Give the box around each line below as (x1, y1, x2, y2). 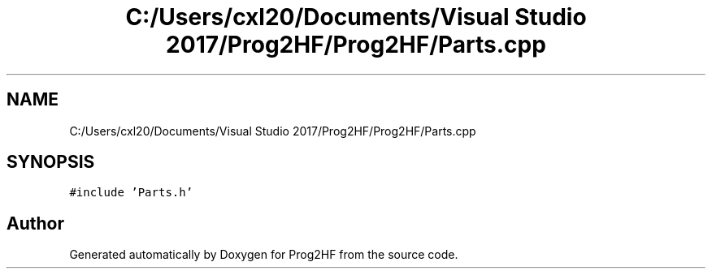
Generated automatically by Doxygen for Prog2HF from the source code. (69, 247, 458, 262)
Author (7, 213, 64, 234)
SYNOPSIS (7, 152, 95, 173)
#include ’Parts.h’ (69, 186, 193, 200)
